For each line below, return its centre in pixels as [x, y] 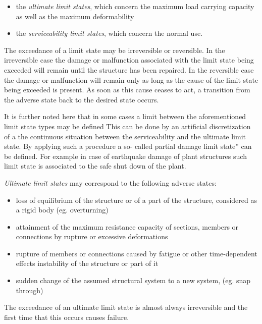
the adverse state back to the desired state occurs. [82, 99]
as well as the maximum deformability [75, 16]
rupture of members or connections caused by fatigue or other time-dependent [137, 253]
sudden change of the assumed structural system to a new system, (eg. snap [133, 280]
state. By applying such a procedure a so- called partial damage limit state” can [128, 146]
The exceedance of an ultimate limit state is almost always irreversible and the [126, 307]
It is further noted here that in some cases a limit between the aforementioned [125, 116]
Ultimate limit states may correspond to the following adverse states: [110, 182]
